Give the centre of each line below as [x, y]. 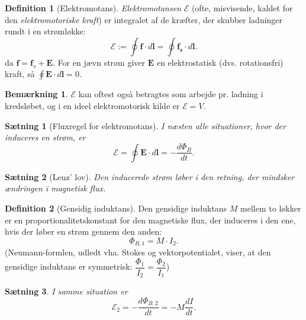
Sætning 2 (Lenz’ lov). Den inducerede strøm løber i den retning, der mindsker [150, 176]
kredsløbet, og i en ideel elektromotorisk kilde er [92, 105]
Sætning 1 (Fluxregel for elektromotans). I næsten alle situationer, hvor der [145, 125]
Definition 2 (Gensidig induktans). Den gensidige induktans [116, 208]
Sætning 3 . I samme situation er [66, 291]
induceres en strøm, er [45, 137]
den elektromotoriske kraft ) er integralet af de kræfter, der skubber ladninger [144, 19]
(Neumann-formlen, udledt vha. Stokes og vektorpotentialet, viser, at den [138, 252]
